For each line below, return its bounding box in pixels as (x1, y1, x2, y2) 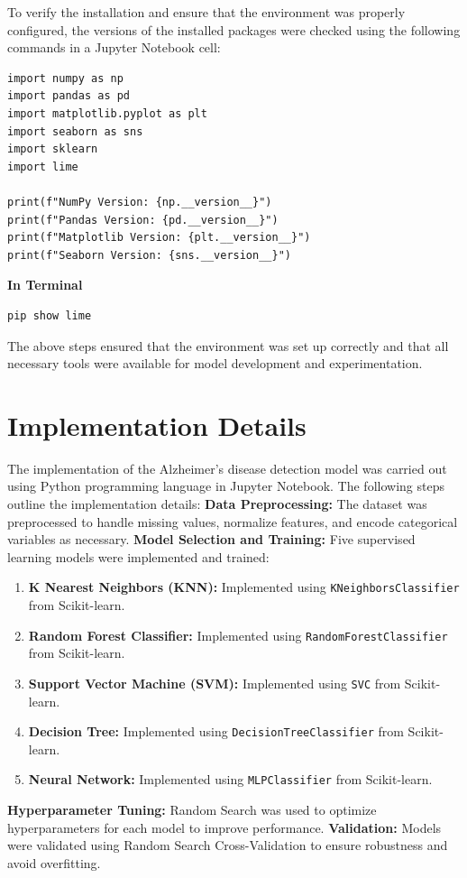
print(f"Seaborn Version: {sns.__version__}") (7, 248, 291, 262)
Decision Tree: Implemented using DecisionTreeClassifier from (28, 722, 404, 741)
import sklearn (7, 143, 98, 156)
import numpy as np (7, 71, 124, 85)
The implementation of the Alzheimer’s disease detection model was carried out (7, 458, 447, 477)
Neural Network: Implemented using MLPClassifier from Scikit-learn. (28, 770, 433, 789)
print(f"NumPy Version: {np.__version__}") (7, 195, 272, 208)
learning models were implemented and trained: (7, 547, 270, 566)
